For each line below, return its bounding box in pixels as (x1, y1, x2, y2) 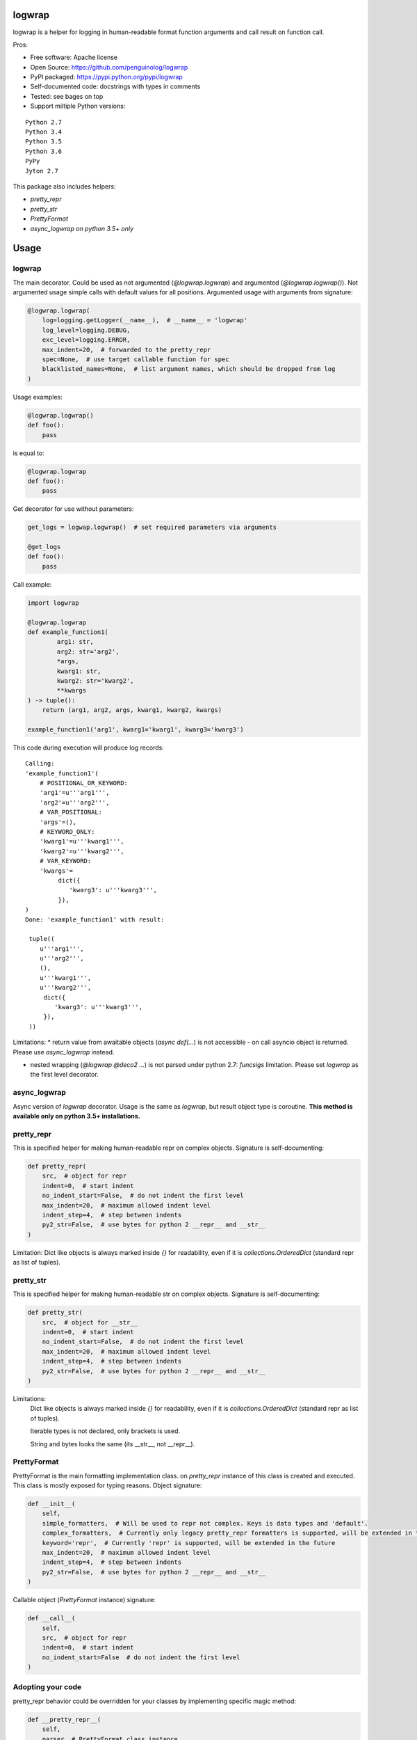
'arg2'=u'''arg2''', (39, 798, 110, 807)
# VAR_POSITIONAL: (39, 808, 103, 816)
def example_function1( (27, 628, 109, 636)
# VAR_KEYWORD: (39, 857, 92, 865)
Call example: (13, 580, 52, 588)
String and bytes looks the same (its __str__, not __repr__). (30, 1439, 195, 1448)
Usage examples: (13, 393, 63, 401)
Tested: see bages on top (30, 92, 104, 100)
